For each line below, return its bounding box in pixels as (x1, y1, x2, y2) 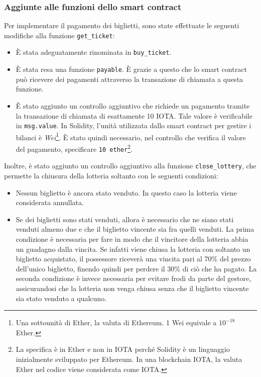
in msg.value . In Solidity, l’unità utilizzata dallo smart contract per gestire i (16, 120, 251, 131)
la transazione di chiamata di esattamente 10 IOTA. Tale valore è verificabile (16, 110, 252, 121)
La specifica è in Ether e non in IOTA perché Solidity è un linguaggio (16, 344, 230, 354)
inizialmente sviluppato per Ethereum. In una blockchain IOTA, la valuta (16, 353, 242, 364)
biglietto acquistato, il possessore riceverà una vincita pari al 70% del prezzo (16, 253, 251, 264)
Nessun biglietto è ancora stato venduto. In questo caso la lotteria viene (16, 187, 237, 198)
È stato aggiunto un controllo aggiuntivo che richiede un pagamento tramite (16, 100, 250, 111)
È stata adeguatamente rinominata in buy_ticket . (16, 47, 172, 57)
